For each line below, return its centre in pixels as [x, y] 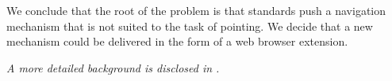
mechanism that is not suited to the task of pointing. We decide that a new [190, 26]
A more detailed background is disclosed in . [113, 67]
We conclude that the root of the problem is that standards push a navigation [196, 10]
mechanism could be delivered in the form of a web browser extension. [177, 41]
